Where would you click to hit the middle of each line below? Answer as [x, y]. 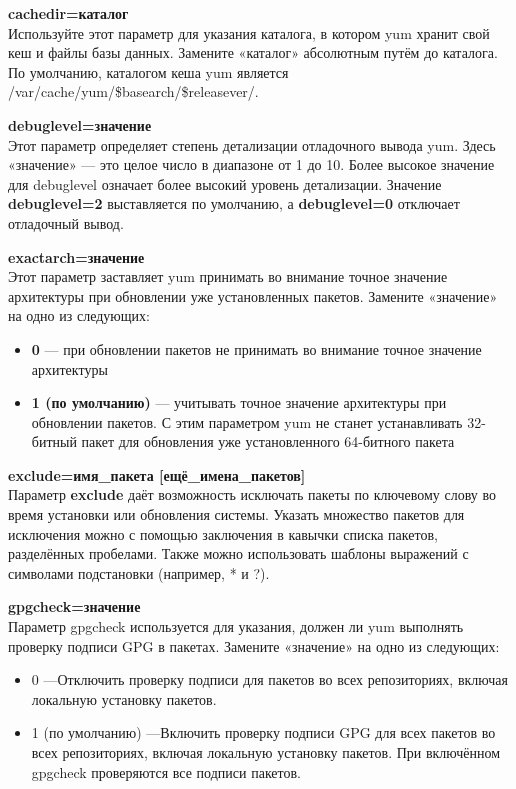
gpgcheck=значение [74, 606]
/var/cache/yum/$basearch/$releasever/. [133, 91]
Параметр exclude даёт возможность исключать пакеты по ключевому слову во [252, 494]
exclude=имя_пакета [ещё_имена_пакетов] [157, 474]
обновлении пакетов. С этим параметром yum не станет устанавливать [247, 421]
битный [54, 441]
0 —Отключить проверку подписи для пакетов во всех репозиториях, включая [269, 679]
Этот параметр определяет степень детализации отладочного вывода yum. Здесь [252, 144]
